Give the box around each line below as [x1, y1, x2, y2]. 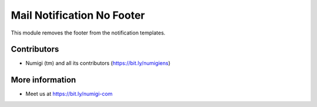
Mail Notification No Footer [11, 9, 145, 22]
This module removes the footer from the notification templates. [11, 29, 166, 36]
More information [11, 75, 76, 85]
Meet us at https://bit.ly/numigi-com [25, 91, 113, 98]
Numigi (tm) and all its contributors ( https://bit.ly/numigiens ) [25, 60, 171, 67]
